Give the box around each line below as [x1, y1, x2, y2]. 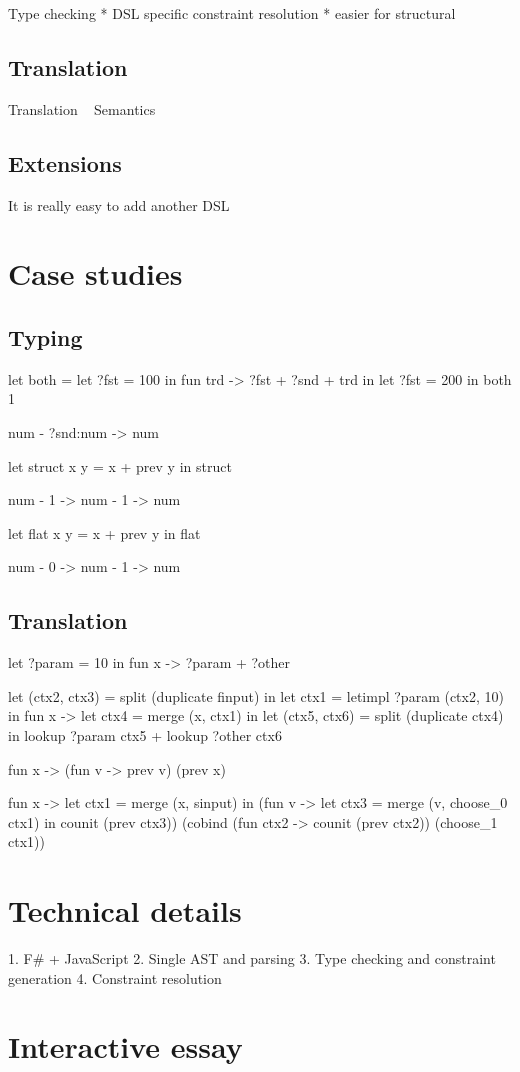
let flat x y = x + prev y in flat [8, 522, 201, 543]
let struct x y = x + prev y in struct [8, 455, 232, 476]
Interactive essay [8, 1026, 243, 1067]
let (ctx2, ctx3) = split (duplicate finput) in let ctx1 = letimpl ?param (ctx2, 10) [8, 685, 504, 706]
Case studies [8, 253, 183, 294]
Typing [8, 321, 83, 352]
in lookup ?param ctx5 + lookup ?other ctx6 [8, 724, 282, 745]
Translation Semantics [8, 98, 156, 119]
